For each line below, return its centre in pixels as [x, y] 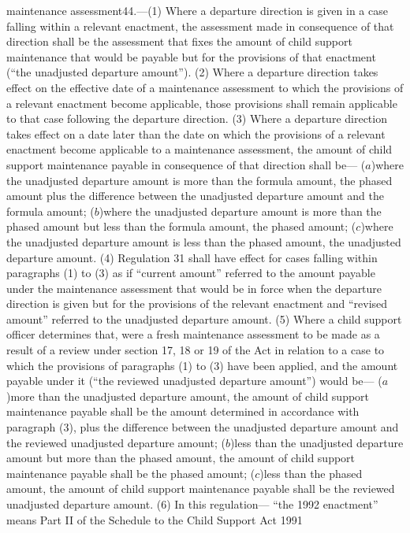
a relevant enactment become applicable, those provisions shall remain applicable [202, 103]
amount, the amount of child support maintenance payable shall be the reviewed [201, 489]
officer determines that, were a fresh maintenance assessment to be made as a [193, 334]
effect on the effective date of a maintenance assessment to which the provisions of [205, 87]
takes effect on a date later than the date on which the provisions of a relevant [196, 133]
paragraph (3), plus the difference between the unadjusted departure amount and [203, 427]
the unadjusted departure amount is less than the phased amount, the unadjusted [204, 241]
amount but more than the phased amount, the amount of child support [181, 458]
